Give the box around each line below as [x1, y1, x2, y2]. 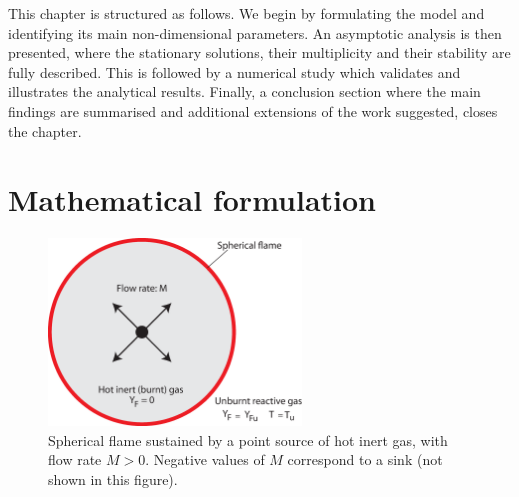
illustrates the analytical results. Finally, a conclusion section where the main [8, 81, 481, 102]
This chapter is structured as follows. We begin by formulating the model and [8, 3, 485, 23]
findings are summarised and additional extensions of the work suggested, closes [8, 100, 498, 121]
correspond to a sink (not [287, 449, 443, 470]
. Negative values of [145, 449, 265, 470]
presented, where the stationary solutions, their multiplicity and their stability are [8, 42, 511, 63]
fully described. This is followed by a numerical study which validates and [8, 61, 461, 82]
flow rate [48, 449, 102, 470]
